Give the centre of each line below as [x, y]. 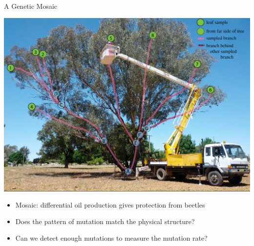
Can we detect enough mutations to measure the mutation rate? [111, 237]
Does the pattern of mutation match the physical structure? [105, 221]
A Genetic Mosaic [31, 6]
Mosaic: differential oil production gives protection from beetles [110, 205]
